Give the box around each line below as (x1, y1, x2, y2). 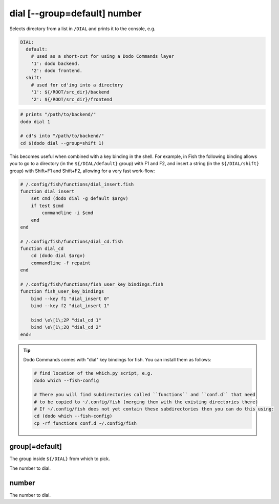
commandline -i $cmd (41, 210, 94, 216)
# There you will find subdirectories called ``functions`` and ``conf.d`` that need (34, 392, 255, 398)
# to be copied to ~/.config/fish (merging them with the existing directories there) (34, 399, 259, 405)
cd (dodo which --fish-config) (34, 413, 113, 419)
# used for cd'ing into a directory (31, 82, 123, 88)
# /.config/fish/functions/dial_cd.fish (20, 238, 123, 244)
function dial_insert (20, 188, 75, 194)
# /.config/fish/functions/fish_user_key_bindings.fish (20, 282, 164, 287)
